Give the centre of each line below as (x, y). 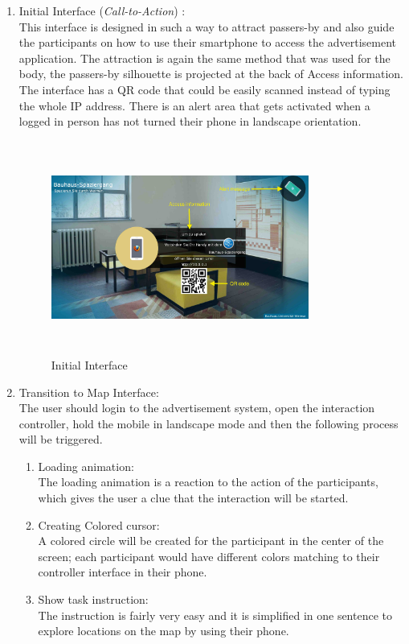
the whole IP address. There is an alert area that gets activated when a (194, 105)
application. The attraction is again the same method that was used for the (204, 58)
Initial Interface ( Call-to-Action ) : (102, 10)
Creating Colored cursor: (99, 524)
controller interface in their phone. (123, 572)
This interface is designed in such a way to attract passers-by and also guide (207, 26)
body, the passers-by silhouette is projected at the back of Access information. (211, 74)
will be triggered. (61, 439)
